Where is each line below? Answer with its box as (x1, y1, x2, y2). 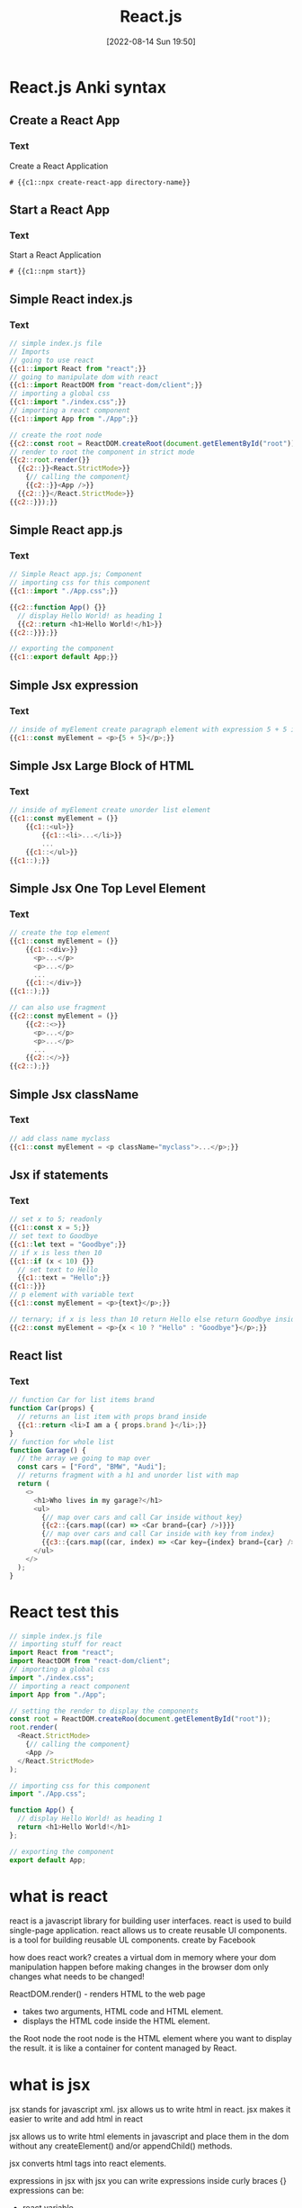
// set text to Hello (17, 1265, 99, 1274)
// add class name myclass (9, 1134, 111, 1143)
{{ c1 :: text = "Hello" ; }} (17, 1273, 111, 1282)
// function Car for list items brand (9, 1396, 155, 1405)
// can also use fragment (9, 1003, 106, 1012)
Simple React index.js (9, 291, 133, 307)
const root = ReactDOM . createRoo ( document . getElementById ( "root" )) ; (9, 1715, 271, 1724)
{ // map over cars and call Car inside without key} (41, 1513, 244, 1522)
